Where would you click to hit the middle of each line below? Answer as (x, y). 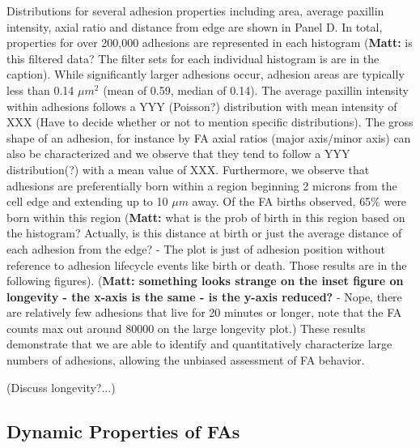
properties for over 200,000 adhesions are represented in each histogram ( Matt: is (210, 43)
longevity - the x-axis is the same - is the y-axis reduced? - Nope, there (204, 296)
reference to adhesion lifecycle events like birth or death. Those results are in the (207, 265)
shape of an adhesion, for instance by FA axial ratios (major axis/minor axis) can (209, 137)
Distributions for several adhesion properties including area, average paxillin (195, 11)
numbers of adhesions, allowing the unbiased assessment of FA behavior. (186, 360)
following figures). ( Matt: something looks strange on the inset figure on (205, 281)
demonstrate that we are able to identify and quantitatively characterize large (199, 344)
